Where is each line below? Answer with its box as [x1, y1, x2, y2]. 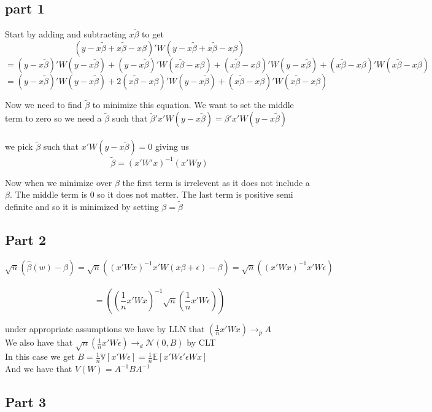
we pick [5, 140, 33, 153]
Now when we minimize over [5, 176, 112, 189]
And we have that [5, 362, 72, 375]
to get [142, 28, 164, 41]
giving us [155, 140, 189, 153]
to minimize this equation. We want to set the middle [92, 98, 294, 111]
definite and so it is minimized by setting [5, 200, 159, 213]
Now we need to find [5, 98, 82, 111]
